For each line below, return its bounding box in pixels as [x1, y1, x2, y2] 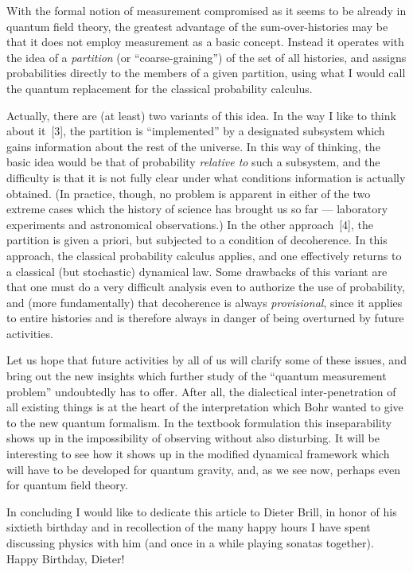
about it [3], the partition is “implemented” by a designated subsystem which [6, 123, 385, 139]
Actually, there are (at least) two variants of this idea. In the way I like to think [6, 107, 396, 123]
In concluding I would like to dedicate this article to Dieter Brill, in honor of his [6, 503, 397, 519]
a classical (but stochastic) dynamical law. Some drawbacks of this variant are [6, 263, 388, 279]
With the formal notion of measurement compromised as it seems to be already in [6, 2, 407, 18]
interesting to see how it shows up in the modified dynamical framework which [6, 446, 390, 462]
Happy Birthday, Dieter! [6, 550, 125, 566]
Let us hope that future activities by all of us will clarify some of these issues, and [6, 352, 407, 368]
